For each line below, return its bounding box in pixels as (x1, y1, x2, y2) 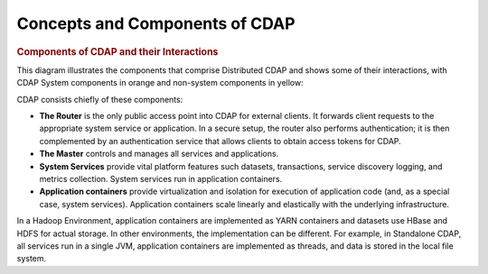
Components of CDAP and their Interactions (16, 45, 219, 58)
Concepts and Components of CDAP (16, 14, 296, 33)
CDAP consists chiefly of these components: (16, 94, 183, 105)
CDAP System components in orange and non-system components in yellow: (16, 78, 304, 88)
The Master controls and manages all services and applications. (39, 149, 279, 160)
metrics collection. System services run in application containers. (39, 173, 283, 184)
